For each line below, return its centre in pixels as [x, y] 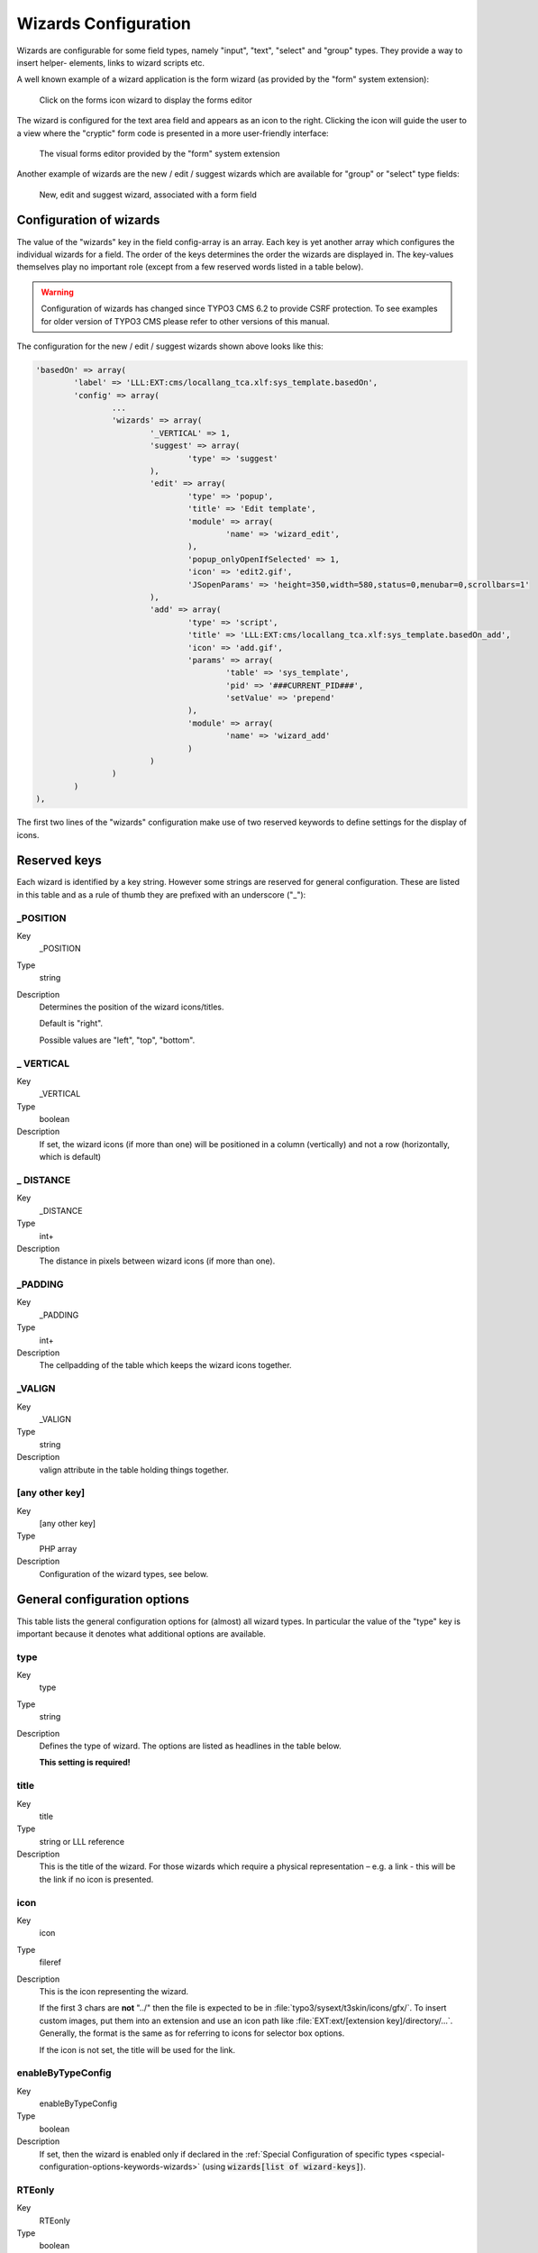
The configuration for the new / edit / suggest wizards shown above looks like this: [170, 346]
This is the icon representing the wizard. [114, 1991]
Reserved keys [59, 861]
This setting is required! [85, 1763]
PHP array [58, 1548]
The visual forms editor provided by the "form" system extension [160, 153]
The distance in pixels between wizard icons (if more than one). [157, 1261]
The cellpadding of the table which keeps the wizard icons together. [165, 1365]
